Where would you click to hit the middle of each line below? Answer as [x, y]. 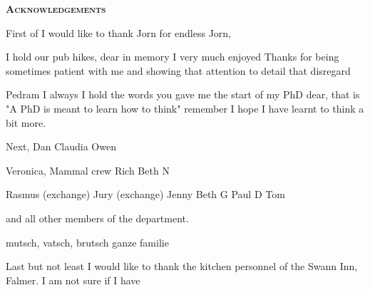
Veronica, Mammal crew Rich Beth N [88, 170]
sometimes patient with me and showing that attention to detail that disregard [178, 70]
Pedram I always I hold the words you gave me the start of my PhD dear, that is [183, 94]
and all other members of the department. [97, 218]
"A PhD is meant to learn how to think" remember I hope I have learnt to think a [185, 108]
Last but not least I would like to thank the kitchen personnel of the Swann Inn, [182, 266]
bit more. [26, 122]
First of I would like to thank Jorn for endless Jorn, [118, 32]
